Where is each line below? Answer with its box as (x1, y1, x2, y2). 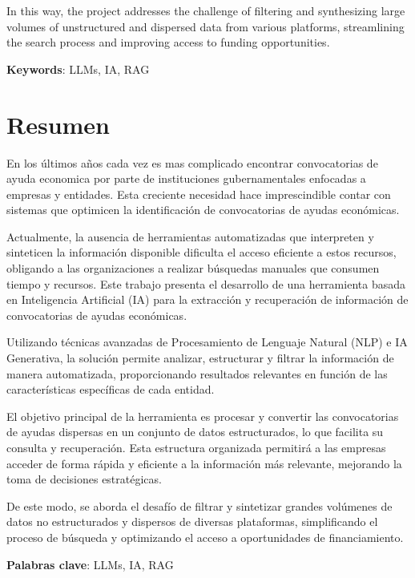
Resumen (6, 107, 110, 140)
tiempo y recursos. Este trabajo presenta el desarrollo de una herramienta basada (6, 275, 405, 292)
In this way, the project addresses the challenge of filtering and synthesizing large (6, 2, 405, 18)
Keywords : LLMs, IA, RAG (6, 60, 150, 77)
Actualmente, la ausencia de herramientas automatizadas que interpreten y (6, 228, 374, 245)
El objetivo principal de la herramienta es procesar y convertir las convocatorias (6, 407, 399, 424)
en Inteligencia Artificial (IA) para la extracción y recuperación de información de (6, 291, 409, 308)
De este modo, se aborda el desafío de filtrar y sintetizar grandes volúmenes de (6, 497, 393, 514)
